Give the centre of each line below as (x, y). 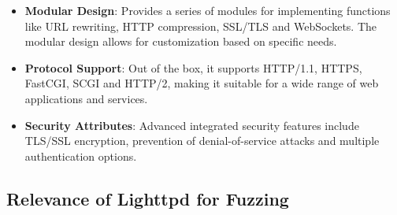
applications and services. (86, 98)
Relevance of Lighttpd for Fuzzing (148, 198)
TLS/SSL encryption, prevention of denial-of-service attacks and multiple (202, 141)
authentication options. (81, 156)
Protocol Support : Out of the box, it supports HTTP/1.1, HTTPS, (193, 67)
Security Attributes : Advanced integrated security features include (192, 125)
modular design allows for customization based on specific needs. (181, 41)
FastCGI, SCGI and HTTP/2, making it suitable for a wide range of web (202, 83)
